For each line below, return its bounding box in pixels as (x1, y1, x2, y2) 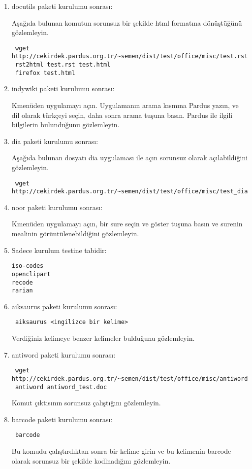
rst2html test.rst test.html (15, 61, 111, 69)
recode (11, 279, 33, 286)
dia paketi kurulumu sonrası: (11, 136, 98, 146)
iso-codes (11, 262, 44, 270)
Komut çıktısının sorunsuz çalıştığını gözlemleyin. (11, 397, 161, 408)
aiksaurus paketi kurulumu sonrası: (11, 301, 117, 311)
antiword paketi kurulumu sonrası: (11, 349, 116, 360)
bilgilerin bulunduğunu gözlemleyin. (11, 119, 120, 130)
